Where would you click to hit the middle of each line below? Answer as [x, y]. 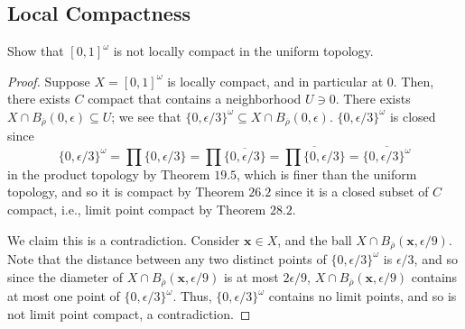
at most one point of [64, 296]
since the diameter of [65, 276]
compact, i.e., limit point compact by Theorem [137, 209]
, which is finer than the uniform [327, 174]
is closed [413, 116]
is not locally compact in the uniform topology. [243, 51]
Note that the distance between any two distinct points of [167, 258]
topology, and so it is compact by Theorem [126, 192]
